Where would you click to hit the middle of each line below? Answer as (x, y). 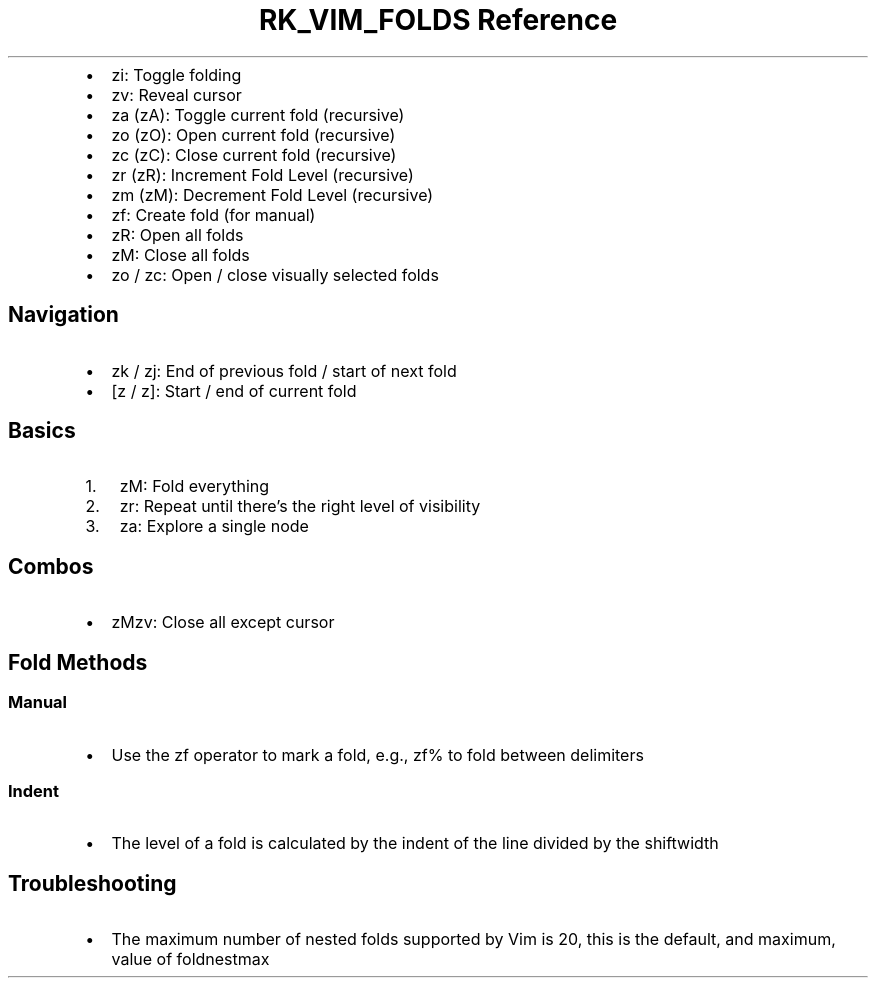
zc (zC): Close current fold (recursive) (254, 154)
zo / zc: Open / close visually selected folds (275, 274)
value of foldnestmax (190, 959)
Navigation (63, 315)
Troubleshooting (92, 883)
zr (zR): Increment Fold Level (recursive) (262, 174)
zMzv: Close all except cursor (223, 622)
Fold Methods (78, 662)
